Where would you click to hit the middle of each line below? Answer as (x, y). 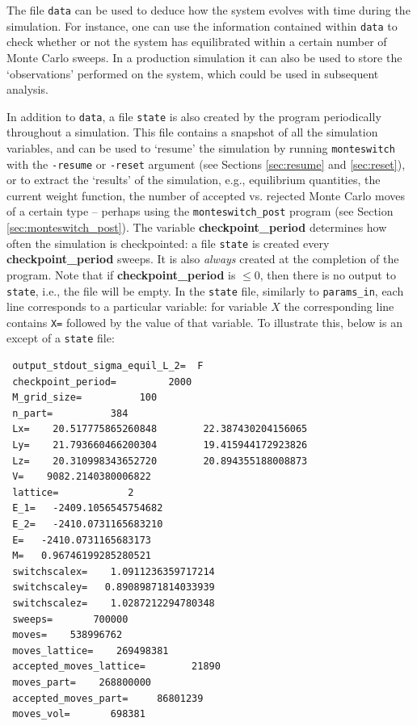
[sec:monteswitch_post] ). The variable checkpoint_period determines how (197, 227)
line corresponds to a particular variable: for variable (137, 306)
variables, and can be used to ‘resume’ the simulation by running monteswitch (201, 147)
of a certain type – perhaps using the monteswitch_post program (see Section (200, 211)
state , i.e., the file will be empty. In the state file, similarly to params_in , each (205, 290)
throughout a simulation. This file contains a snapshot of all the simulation (192, 132)
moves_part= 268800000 (82, 682)
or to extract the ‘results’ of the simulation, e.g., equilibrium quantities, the (194, 180)
